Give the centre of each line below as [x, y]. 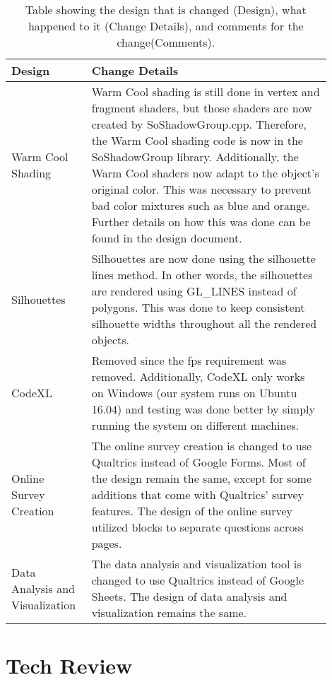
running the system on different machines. [195, 425]
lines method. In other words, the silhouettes [202, 275]
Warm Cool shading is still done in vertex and [206, 92]
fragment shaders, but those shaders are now [202, 108]
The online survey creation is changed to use [202, 446]
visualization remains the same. [169, 612]
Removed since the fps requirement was [189, 360]
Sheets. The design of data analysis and [189, 596]
